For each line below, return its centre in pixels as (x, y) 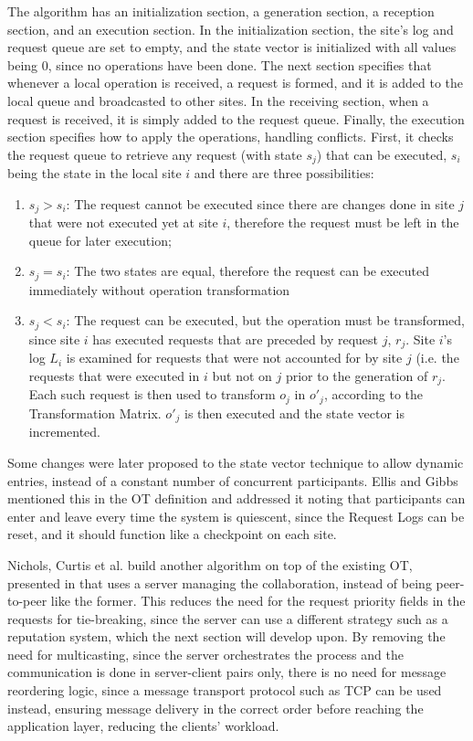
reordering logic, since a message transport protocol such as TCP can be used (225, 690)
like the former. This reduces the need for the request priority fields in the (258, 601)
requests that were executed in (114, 375)
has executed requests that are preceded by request (236, 339)
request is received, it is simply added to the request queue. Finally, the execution (236, 118)
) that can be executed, (382, 154)
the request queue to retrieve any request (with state (155, 154)
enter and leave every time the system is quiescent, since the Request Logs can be (236, 516)
